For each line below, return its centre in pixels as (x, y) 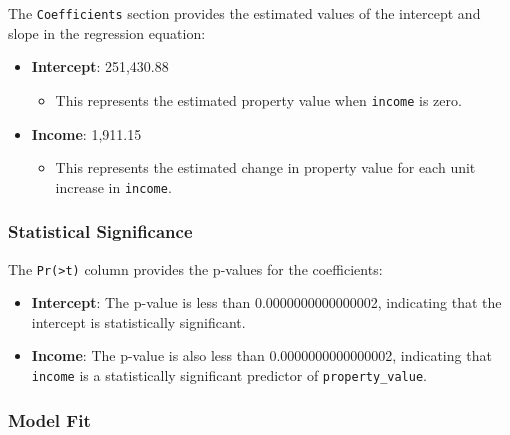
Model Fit (49, 419)
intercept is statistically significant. (138, 321)
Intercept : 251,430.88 (100, 66)
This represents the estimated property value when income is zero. (258, 99)
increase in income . (113, 186)
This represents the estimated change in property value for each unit (265, 167)
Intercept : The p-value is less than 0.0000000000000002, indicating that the (266, 302)
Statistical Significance (100, 231)
